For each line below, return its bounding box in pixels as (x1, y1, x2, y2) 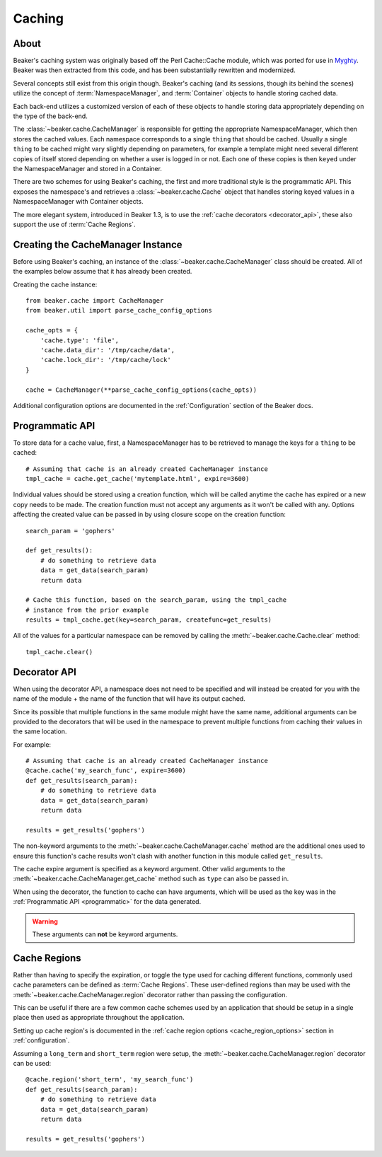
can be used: (13, 1059, 52, 1067)
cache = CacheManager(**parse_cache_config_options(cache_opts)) (25, 385, 257, 394)
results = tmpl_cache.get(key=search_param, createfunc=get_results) (25, 616, 272, 624)
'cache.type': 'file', (40, 336, 120, 344)
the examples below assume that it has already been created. (13, 267, 192, 276)
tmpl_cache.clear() (25, 648, 93, 656)
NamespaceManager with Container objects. (13, 197, 144, 206)
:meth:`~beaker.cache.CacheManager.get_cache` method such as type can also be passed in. (13, 874, 289, 883)
